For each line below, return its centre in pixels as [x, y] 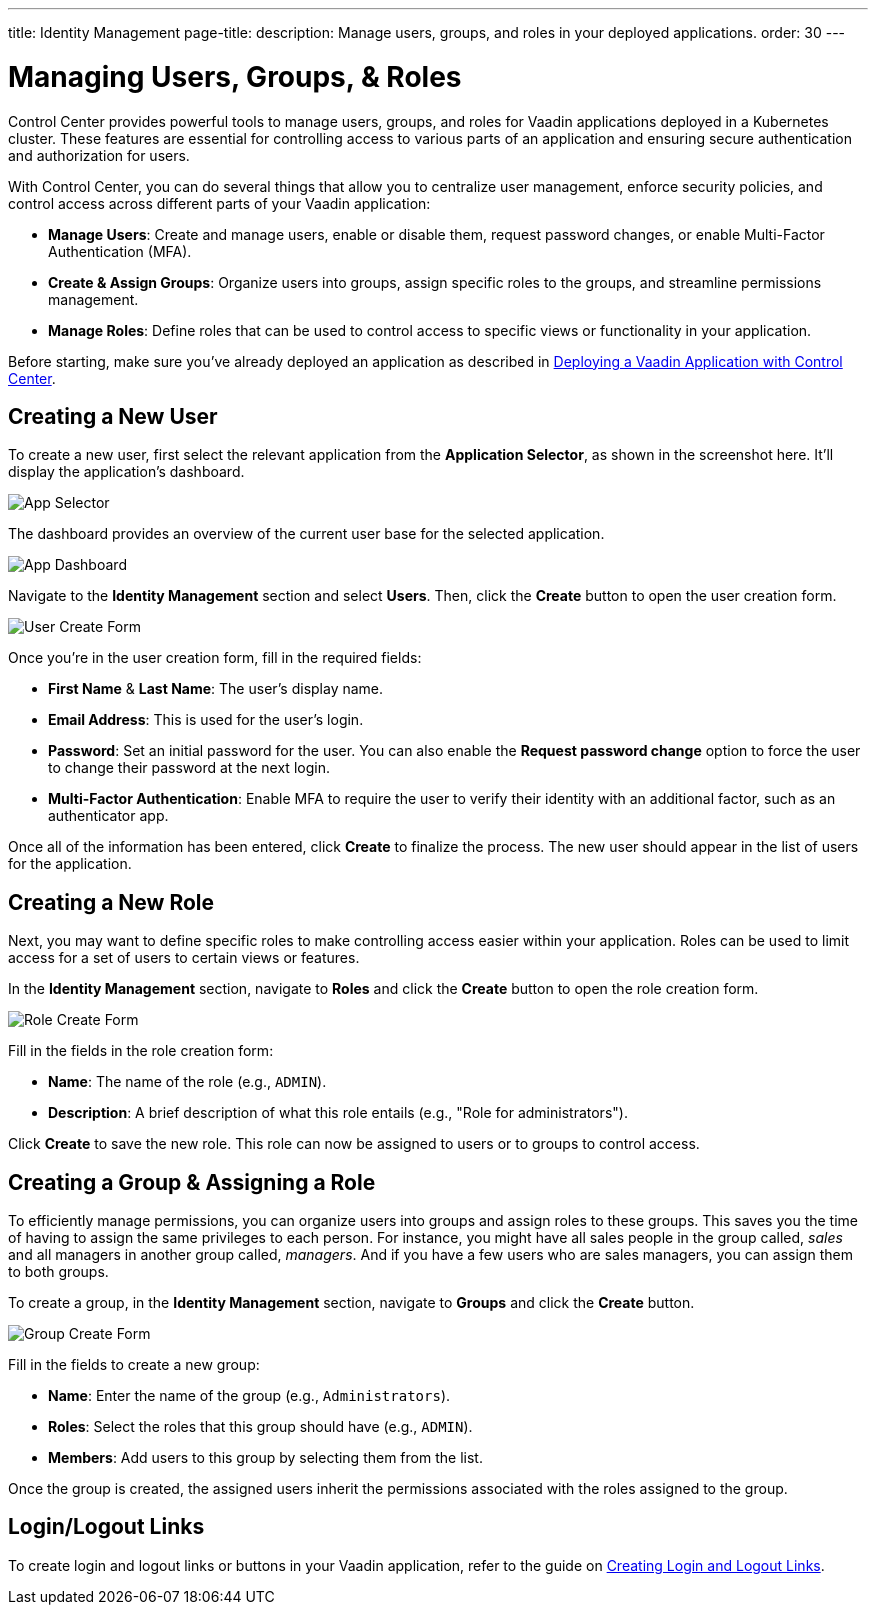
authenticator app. [108, 816]
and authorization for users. [99, 155]
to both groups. [58, 1272]
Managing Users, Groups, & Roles [235, 76]
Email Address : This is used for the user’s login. [206, 720]
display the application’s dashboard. [126, 472]
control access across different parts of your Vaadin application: [219, 203]
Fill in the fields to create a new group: [134, 1365]
